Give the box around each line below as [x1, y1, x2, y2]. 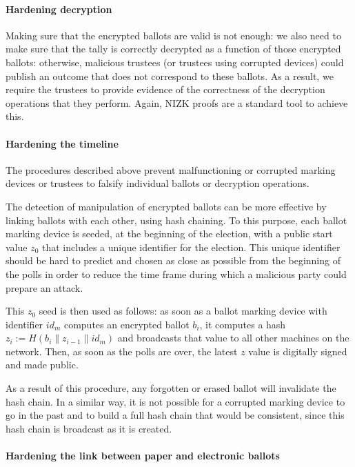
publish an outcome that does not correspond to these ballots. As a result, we [6, 68, 334, 83]
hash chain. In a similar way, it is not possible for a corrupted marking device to [6, 394, 345, 408]
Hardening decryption [6, 1, 112, 16]
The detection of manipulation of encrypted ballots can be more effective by [6, 199, 327, 213]
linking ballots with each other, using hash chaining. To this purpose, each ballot [6, 212, 347, 227]
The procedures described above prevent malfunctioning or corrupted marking [6, 162, 336, 177]
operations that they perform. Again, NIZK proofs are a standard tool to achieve [6, 95, 348, 110]
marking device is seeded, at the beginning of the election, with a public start [6, 226, 333, 241]
